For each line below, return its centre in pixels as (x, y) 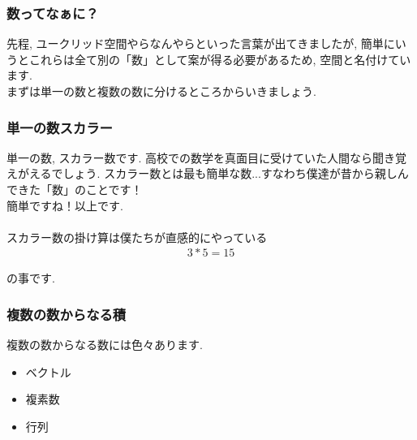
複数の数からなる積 (67, 314)
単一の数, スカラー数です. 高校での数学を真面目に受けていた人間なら (190, 157)
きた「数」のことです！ (80, 189)
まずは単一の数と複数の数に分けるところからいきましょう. (161, 91)
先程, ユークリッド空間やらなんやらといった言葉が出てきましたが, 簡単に (201, 43)
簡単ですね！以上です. (65, 205)
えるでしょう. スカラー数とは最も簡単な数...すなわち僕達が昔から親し (213, 173)
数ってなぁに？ (53, 13)
